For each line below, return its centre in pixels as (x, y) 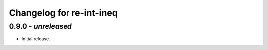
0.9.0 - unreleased (40, 26)
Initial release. (36, 39)
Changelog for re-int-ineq (63, 13)
